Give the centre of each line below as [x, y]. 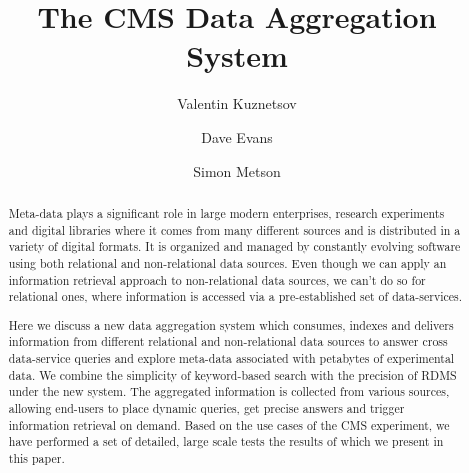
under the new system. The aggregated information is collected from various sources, [229, 391]
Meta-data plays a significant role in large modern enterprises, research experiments [226, 212]
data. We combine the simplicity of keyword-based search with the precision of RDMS [232, 374]
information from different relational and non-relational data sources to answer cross [228, 341]
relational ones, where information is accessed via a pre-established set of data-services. [235, 296]
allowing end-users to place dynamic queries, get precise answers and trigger [206, 408]
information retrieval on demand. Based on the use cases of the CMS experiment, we [229, 424]
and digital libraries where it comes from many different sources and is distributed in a [234, 229]
